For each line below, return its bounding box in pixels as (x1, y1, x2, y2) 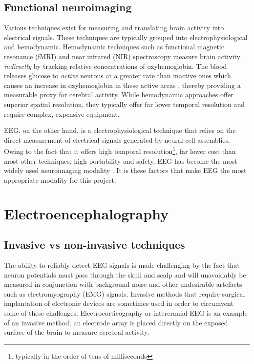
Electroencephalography (4, 203, 169, 223)
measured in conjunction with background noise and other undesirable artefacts (4, 279, 242, 289)
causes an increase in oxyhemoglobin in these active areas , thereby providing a (4, 80, 241, 90)
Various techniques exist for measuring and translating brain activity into (4, 22, 224, 33)
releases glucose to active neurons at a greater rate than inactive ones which (4, 70, 231, 81)
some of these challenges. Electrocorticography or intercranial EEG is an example (4, 307, 248, 318)
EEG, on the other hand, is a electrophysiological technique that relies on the (4, 125, 236, 135)
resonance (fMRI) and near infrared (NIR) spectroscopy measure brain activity (4, 51, 240, 61)
